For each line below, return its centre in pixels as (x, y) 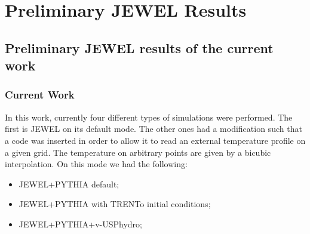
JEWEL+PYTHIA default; (69, 184)
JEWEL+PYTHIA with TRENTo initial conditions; (115, 204)
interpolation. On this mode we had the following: (96, 164)
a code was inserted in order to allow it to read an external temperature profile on (155, 140)
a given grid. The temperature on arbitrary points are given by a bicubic (138, 152)
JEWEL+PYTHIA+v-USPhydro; (81, 224)
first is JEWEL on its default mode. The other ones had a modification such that (154, 129)
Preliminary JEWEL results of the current (139, 47)
